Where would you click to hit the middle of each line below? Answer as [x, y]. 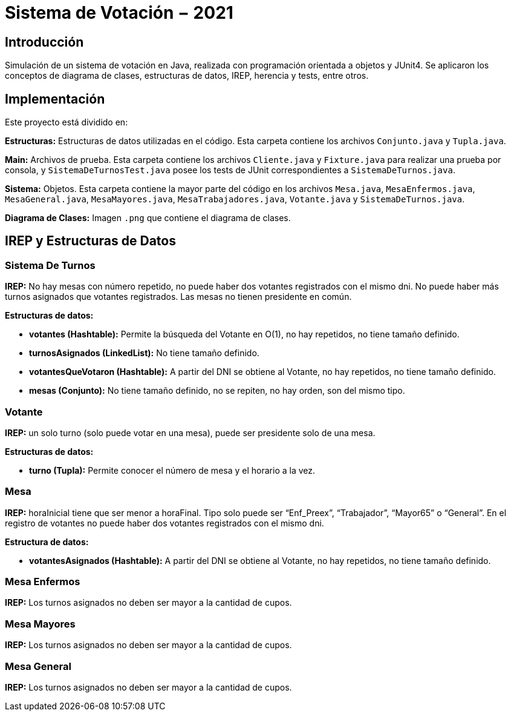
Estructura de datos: [47, 542]
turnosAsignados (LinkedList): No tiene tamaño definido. [144, 353]
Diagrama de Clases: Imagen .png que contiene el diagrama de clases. [148, 218]
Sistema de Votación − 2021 [119, 13]
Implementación [55, 99]
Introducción [44, 42]
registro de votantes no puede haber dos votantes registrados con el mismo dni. [164, 523]
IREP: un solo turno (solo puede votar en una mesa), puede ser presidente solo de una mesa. [190, 433]
